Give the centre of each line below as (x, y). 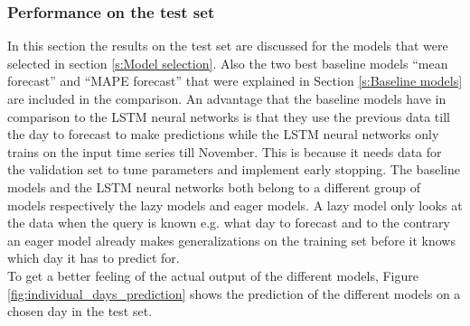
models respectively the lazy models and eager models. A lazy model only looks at (235, 205)
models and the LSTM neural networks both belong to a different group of (214, 186)
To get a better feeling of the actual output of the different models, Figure (213, 275)
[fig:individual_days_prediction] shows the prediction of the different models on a (234, 293)
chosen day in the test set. (80, 311)
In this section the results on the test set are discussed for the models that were (228, 46)
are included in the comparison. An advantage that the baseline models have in (227, 98)
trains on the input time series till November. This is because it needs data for (225, 151)
